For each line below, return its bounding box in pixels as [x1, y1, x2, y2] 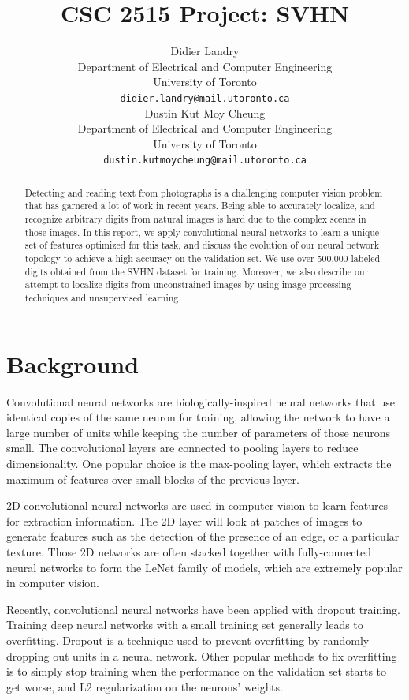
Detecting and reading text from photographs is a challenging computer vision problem [24, 185, 383, 199]
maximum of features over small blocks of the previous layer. [6, 470, 299, 487]
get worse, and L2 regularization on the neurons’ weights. [6, 678, 283, 694]
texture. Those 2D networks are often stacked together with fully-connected [6, 543, 371, 560]
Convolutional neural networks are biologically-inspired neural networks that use [6, 393, 395, 410]
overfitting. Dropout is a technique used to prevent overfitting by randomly [6, 631, 370, 648]
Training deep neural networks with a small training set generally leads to [6, 616, 363, 633]
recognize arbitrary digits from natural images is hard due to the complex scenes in [24, 212, 366, 226]
